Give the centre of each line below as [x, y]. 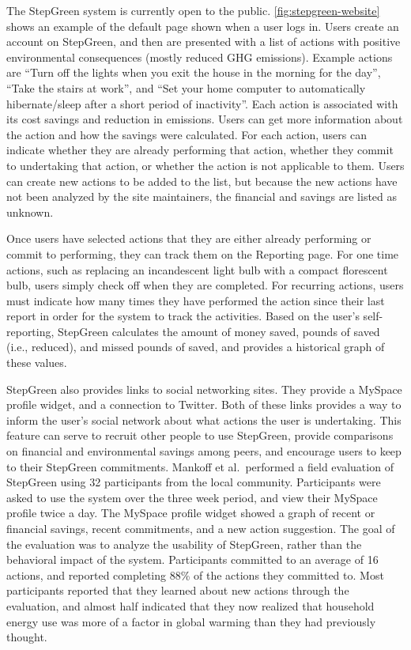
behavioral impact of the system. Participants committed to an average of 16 [192, 559]
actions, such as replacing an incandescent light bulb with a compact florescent [197, 269]
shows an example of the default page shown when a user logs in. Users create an [203, 26]
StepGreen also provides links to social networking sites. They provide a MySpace [204, 389]
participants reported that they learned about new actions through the [178, 590]
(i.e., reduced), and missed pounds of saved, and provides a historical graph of [196, 347]
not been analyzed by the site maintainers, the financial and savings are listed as [202, 197]
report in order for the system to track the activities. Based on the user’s [183, 316]
